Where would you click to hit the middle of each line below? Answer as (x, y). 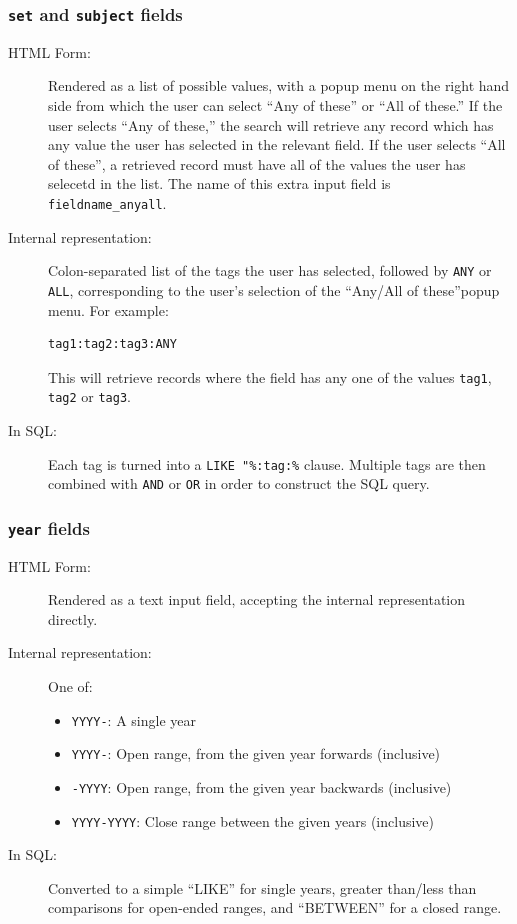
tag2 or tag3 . (89, 396)
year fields (49, 527)
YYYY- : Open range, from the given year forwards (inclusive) (256, 753)
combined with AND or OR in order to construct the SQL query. (239, 483)
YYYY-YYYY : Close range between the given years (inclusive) (252, 820)
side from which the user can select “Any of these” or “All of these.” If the (275, 104)
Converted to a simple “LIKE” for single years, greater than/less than (262, 887)
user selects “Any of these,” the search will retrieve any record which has (271, 124)
